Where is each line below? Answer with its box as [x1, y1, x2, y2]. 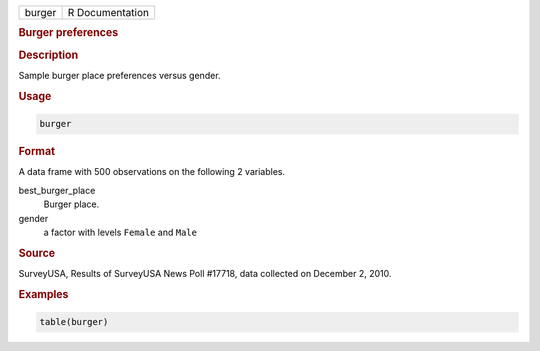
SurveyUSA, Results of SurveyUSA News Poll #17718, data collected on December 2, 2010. [18, 268, 392, 280]
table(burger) [39, 316, 109, 328]
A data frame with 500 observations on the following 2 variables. [18, 166, 285, 178]
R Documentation [67, 6, 150, 19]
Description [18, 48, 79, 62]
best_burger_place [18, 184, 96, 196]
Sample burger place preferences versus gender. [18, 69, 221, 81]
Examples [18, 287, 69, 301]
